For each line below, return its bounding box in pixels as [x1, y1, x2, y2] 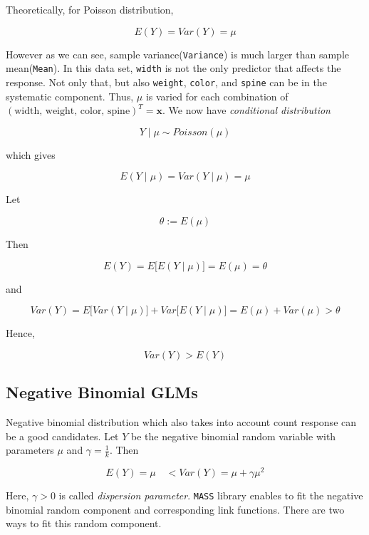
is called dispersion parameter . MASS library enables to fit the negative [58, 488, 363, 503]
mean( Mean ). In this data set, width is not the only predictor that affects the [6, 61, 341, 76]
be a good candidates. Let [6, 428, 119, 443]
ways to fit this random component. [6, 516, 162, 531]
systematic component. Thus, [6, 88, 134, 103]
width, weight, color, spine [14, 106, 130, 117]
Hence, [6, 326, 35, 341]
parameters [6, 442, 54, 457]
